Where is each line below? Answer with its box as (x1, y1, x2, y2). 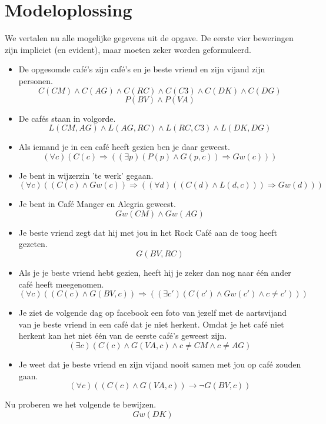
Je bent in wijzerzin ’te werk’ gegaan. (18, 169, 154, 181)
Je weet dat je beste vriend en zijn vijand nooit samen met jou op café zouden (18, 358, 301, 370)
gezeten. (18, 238, 48, 250)
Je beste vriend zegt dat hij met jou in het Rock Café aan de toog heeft (18, 226, 277, 238)
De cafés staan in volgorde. (18, 112, 116, 124)
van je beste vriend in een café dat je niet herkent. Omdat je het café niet (18, 318, 284, 330)
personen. (18, 74, 53, 86)
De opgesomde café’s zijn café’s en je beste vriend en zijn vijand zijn (18, 63, 265, 75)
